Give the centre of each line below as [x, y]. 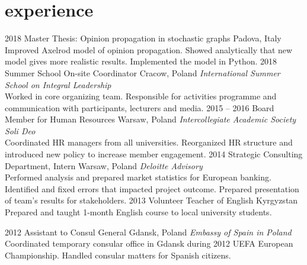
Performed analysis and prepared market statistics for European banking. [138, 177]
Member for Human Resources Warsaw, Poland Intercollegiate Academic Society [151, 119]
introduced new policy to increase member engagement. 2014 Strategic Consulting [154, 154]
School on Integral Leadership [58, 84]
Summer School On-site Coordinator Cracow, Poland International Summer [143, 72]
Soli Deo [20, 130]
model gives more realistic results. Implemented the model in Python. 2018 [141, 61]
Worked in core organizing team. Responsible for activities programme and [141, 96]
